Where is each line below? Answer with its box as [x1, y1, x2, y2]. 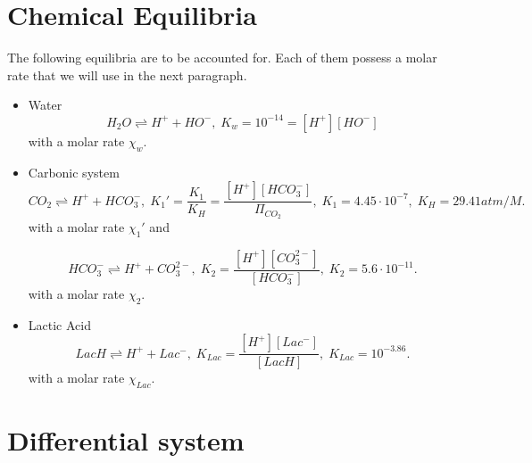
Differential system [7, 422, 245, 459]
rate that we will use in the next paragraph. [7, 65, 247, 84]
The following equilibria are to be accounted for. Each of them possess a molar [7, 48, 437, 67]
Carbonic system [28, 162, 120, 181]
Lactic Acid [28, 315, 91, 334]
